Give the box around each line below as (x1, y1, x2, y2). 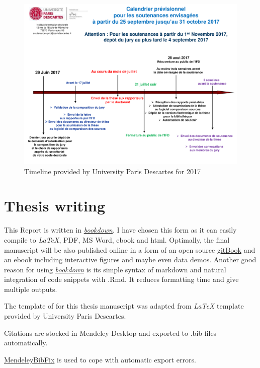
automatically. (4, 337, 48, 348)
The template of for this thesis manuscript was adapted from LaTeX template (4, 301, 244, 311)
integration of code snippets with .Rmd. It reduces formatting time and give (4, 274, 239, 284)
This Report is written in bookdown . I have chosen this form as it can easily (4, 225, 237, 235)
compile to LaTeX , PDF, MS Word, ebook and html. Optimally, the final (4, 234, 230, 245)
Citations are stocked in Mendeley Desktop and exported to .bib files (4, 327, 217, 338)
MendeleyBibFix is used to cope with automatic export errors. (4, 354, 196, 364)
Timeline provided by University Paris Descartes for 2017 (24, 166, 201, 176)
